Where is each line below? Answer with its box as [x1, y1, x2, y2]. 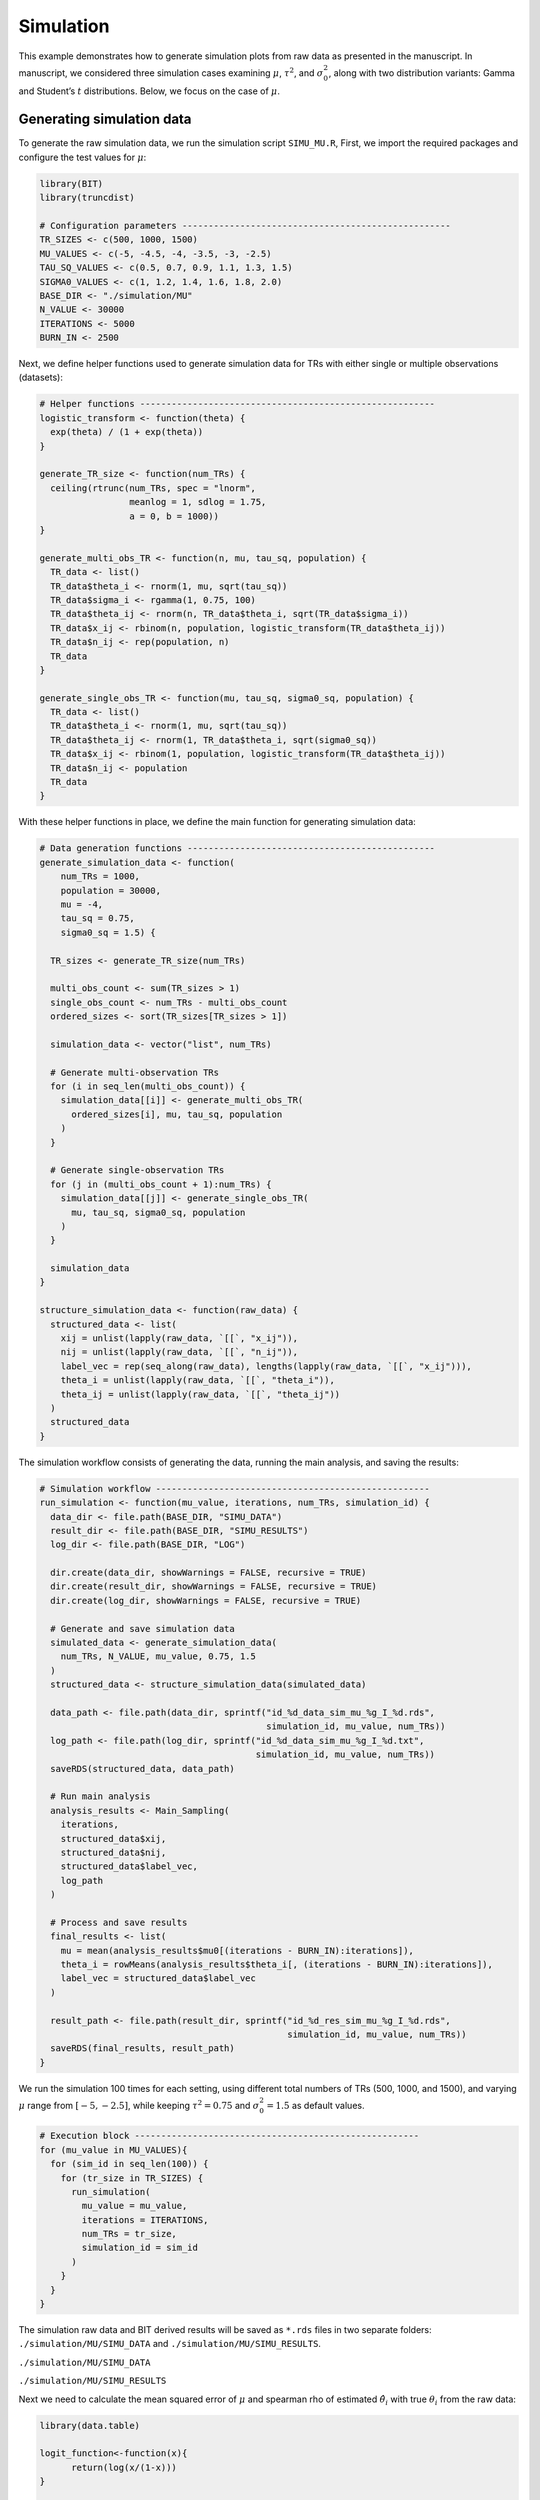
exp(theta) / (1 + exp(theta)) [50, 426, 204, 438]
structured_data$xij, [60, 1833, 167, 1844]
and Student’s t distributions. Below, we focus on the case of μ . [18, 85, 280, 97]
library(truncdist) [39, 192, 135, 204]
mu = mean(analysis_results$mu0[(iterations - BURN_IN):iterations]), [60, 1945, 415, 1956]
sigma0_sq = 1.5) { [60, 926, 157, 938]
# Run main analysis [50, 1791, 151, 1802]
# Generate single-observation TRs [50, 1165, 225, 1176]
